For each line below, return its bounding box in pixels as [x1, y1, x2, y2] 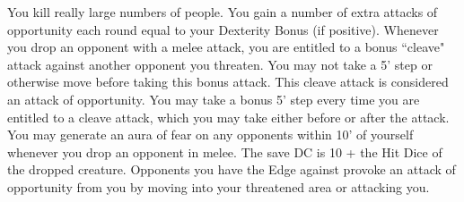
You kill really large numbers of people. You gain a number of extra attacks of [7, 3, 438, 21]
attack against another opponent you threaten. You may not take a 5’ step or [7, 55, 433, 73]
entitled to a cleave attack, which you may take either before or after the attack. [7, 107, 450, 126]
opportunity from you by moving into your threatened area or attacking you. [7, 177, 430, 196]
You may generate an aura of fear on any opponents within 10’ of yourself [7, 125, 414, 144]
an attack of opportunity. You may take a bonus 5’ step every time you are [7, 89, 420, 108]
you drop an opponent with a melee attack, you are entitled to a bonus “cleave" [7, 38, 445, 56]
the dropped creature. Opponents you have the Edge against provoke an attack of [7, 160, 456, 179]
